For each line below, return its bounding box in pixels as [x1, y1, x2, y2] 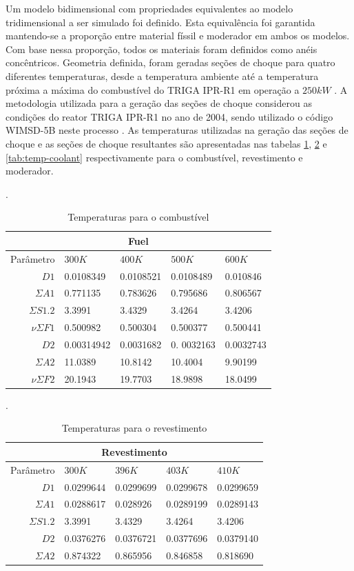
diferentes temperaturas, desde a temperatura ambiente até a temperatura [6, 68, 319, 83]
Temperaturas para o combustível [67, 210, 209, 224]
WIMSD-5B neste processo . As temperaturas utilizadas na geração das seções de [6, 123, 348, 137]
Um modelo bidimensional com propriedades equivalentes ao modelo [6, 1, 293, 15]
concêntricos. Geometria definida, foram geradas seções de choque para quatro [6, 55, 335, 70]
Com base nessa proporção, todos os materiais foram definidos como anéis [6, 41, 317, 56]
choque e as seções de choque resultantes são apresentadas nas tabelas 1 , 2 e [6, 136, 327, 150]
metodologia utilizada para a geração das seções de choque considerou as [6, 96, 312, 110]
